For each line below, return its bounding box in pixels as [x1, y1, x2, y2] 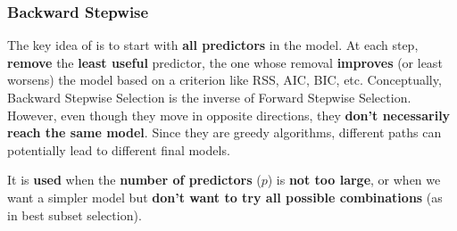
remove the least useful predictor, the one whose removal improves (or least [7, 53, 443, 71]
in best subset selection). [7, 205, 142, 224]
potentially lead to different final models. [7, 140, 230, 159]
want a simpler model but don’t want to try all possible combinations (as [7, 187, 443, 206]
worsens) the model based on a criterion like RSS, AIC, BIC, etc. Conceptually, [7, 70, 442, 89]
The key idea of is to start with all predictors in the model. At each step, [7, 36, 419, 54]
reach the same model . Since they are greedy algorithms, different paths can [7, 123, 442, 142]
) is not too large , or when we [267, 170, 441, 189]
